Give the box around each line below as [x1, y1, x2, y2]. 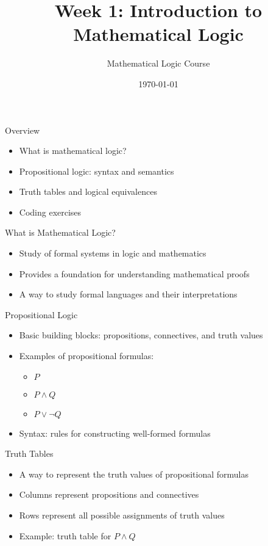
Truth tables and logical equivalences [19, 185, 157, 198]
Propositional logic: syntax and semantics [19, 164, 174, 177]
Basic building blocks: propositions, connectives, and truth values [19, 329, 263, 341]
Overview [5, 123, 40, 136]
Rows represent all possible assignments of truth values [19, 509, 225, 521]
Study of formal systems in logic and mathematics [19, 247, 206, 260]
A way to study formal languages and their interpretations [19, 288, 238, 300]
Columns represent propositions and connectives [19, 488, 199, 501]
